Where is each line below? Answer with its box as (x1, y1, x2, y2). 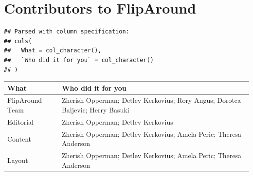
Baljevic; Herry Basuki (61, 105, 129, 115)
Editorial (7, 116, 34, 127)
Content (7, 133, 31, 144)
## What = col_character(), (4, 47, 102, 54)
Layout (7, 155, 28, 165)
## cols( (4, 37, 32, 45)
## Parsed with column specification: (4, 28, 129, 35)
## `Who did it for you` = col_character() (4, 56, 154, 64)
